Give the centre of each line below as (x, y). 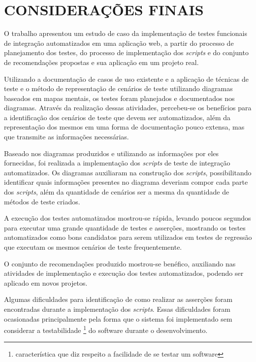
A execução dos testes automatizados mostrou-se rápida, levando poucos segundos (128, 218)
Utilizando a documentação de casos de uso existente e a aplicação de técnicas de (126, 79)
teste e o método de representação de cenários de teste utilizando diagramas (118, 88)
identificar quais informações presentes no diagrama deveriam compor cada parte (126, 182)
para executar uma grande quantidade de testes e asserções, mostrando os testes (125, 227)
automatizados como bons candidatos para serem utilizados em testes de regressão (128, 237)
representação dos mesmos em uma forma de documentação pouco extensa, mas (124, 127)
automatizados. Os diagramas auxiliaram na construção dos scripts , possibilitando (128, 172)
